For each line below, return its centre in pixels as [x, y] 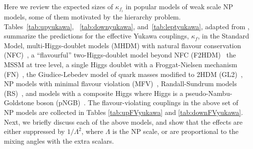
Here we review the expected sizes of [59, 6]
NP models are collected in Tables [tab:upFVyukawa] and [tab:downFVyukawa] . [124, 112]
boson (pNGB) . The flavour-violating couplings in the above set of [137, 102]
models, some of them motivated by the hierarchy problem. [92, 17]
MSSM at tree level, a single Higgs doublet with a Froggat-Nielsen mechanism [121, 65]
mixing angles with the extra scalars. [59, 140]
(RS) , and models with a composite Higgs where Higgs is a [94, 93]
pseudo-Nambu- [209, 93]
